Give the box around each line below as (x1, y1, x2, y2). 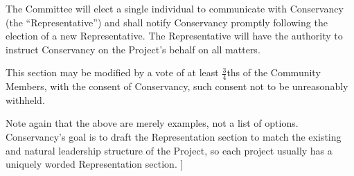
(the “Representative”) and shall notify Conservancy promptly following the (6, 15, 328, 29)
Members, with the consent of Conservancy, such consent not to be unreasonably (6, 79, 348, 94)
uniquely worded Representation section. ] (6, 157, 184, 171)
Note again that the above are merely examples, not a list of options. (6, 116, 299, 130)
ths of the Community (227, 65, 321, 80)
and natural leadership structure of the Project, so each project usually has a (6, 143, 333, 157)
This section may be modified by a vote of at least (6, 65, 219, 80)
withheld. (6, 92, 45, 107)
